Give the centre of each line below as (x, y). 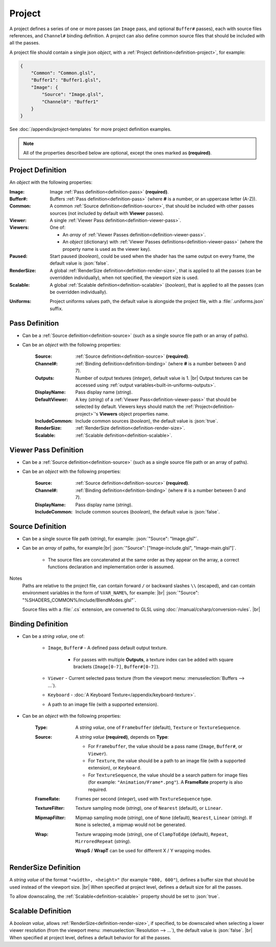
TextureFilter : (50, 808)
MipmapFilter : (50, 817)
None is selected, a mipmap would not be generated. (131, 825)
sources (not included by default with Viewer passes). (107, 213)
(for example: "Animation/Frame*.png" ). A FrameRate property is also (165, 782)
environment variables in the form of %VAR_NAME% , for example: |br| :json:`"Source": (111, 593)
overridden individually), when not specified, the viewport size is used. (124, 278)
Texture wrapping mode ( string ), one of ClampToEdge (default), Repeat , (152, 834)
